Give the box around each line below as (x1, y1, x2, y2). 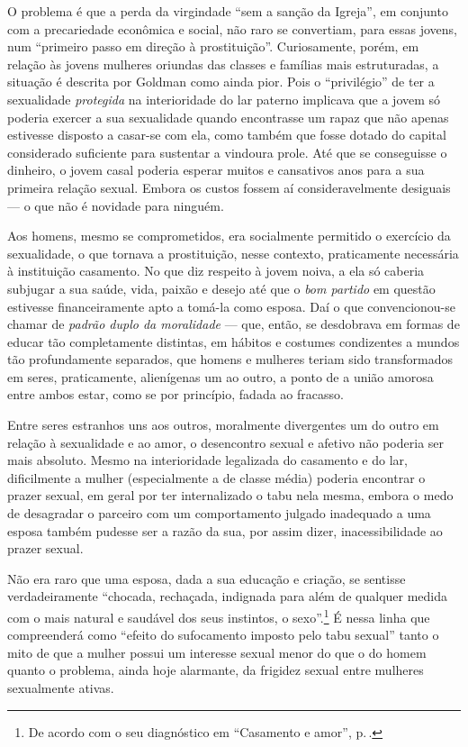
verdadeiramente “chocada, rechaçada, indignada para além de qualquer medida (7, 587, 448, 606)
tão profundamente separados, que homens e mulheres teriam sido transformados (7, 350, 454, 369)
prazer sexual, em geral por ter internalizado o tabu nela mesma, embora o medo (7, 486, 454, 505)
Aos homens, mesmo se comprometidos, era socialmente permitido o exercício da (7, 226, 451, 245)
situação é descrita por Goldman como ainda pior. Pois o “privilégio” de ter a (7, 72, 435, 91)
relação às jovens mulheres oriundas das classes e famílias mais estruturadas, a (7, 54, 439, 73)
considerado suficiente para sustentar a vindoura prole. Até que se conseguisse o (7, 142, 447, 161)
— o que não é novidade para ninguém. (7, 196, 224, 214)
